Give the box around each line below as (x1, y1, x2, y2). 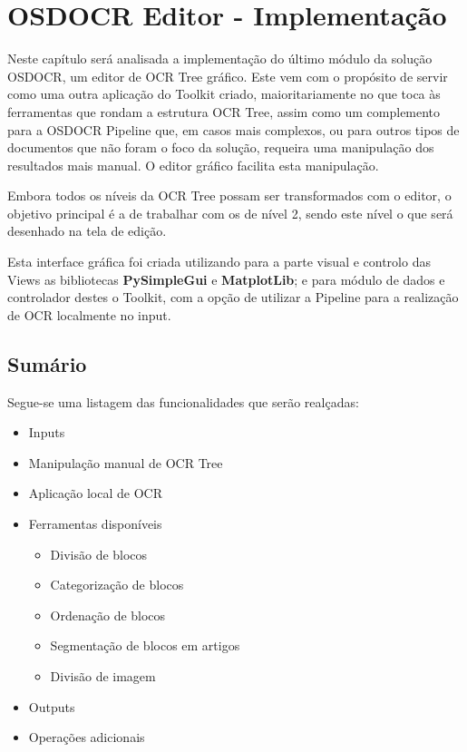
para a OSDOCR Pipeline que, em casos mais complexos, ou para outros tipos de (7, 120, 460, 139)
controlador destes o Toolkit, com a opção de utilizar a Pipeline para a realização (7, 288, 459, 307)
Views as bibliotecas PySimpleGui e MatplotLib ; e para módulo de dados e (7, 269, 445, 288)
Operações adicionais (28, 728, 145, 747)
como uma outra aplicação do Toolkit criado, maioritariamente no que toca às (7, 84, 441, 103)
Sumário (7, 349, 87, 377)
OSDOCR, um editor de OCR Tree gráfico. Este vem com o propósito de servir (7, 66, 448, 85)
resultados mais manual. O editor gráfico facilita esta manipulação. (7, 155, 379, 174)
